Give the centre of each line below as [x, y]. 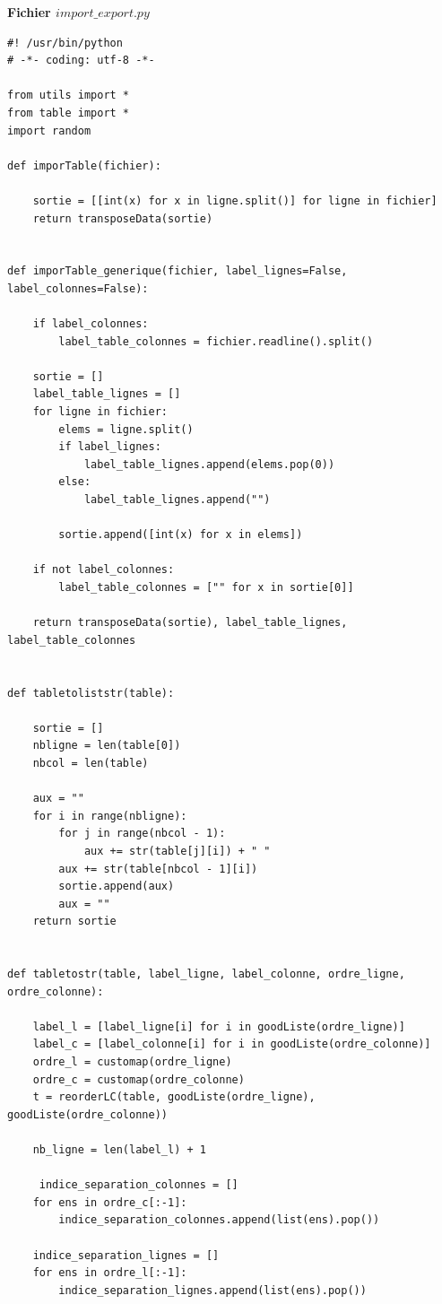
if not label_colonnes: [104, 570]
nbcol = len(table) [91, 763]
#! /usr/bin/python [65, 43]
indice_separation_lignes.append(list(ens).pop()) [212, 1290]
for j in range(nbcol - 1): [142, 834]
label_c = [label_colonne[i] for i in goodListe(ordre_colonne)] [232, 1044]
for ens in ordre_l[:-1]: [110, 1273]
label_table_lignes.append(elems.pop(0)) [209, 464]
